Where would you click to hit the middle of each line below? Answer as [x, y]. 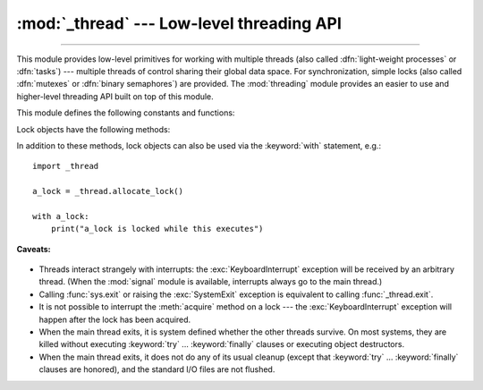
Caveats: [34, 249]
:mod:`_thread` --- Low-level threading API [179, 23]
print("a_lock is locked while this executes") [157, 229]
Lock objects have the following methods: [93, 129]
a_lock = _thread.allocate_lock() [108, 191]
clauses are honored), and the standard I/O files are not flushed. [157, 369]
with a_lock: [61, 216]
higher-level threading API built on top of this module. [115, 96]
